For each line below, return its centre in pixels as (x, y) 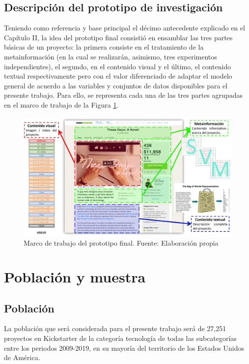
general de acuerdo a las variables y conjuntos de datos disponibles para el (116, 85)
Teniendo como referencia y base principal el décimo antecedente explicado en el (124, 28)
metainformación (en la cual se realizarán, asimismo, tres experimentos (111, 56)
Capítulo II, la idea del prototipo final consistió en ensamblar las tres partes (118, 37)
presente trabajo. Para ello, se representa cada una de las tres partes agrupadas (123, 95)
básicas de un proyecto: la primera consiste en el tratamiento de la (104, 47)
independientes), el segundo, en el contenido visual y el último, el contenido (118, 66)
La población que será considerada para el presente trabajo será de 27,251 (115, 328)
